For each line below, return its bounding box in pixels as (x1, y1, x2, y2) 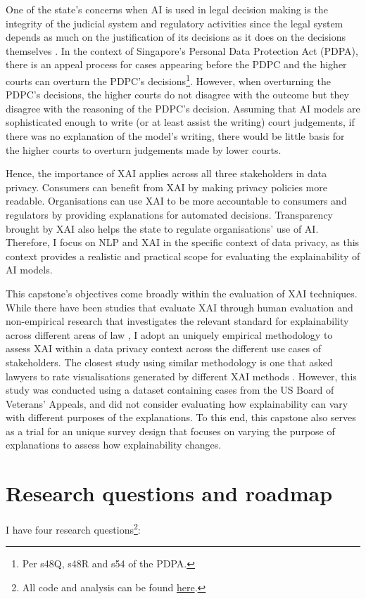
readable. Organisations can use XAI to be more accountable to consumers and (6, 193, 347, 208)
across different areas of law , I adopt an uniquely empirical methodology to (6, 327, 333, 342)
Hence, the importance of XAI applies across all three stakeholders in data (6, 166, 327, 181)
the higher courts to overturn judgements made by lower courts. (6, 142, 282, 157)
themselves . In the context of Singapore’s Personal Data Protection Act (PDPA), (6, 43, 358, 58)
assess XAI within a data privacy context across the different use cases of (6, 341, 321, 356)
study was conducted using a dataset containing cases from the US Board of (6, 382, 334, 397)
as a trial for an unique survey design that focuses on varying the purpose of (6, 423, 335, 438)
